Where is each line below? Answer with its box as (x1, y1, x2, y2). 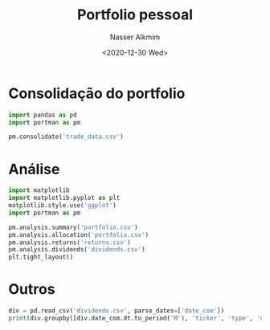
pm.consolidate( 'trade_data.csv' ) (8, 132, 125, 141)
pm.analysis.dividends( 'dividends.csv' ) (8, 246, 146, 254)
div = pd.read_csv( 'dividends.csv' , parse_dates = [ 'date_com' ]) (8, 307, 225, 315)
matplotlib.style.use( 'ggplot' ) (8, 202, 117, 210)
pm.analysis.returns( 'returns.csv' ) (8, 238, 131, 246)
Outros (8, 280, 55, 299)
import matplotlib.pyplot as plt (8, 194, 121, 202)
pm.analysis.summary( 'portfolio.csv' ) (8, 223, 138, 231)
